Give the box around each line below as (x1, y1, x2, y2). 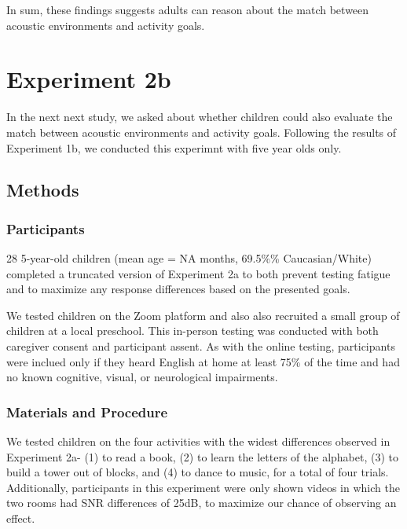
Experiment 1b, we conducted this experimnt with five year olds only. (6, 139, 342, 156)
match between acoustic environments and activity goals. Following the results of (6, 123, 397, 140)
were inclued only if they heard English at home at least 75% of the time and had (6, 353, 400, 369)
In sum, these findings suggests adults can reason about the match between (6, 2, 369, 17)
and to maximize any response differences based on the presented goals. (6, 281, 350, 297)
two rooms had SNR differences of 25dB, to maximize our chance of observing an (6, 494, 397, 511)
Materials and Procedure (6, 402, 168, 421)
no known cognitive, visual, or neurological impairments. (6, 369, 278, 385)
